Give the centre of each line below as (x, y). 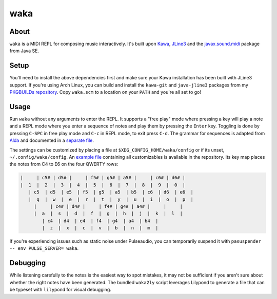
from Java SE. (24, 51)
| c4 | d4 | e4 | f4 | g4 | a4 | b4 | (100, 221)
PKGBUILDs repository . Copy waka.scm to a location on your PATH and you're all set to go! (105, 92)
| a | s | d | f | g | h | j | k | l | (108, 213)
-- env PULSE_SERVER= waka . (44, 248)
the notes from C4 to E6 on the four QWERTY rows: (64, 164)
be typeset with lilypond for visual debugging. (60, 290)
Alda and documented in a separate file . (52, 140)
